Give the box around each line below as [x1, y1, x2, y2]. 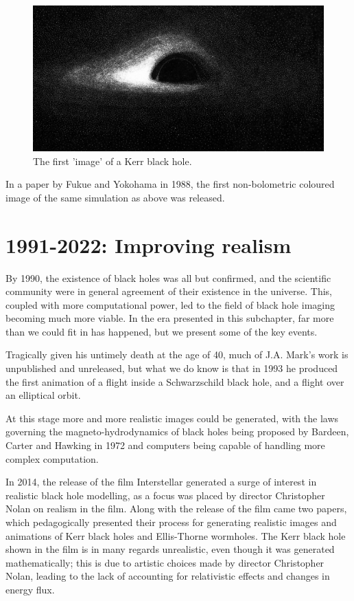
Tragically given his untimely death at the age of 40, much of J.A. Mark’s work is [5, 347, 349, 362]
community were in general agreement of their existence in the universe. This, [5, 284, 332, 298]
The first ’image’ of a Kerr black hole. [33, 153, 192, 168]
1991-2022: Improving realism [5, 230, 292, 259]
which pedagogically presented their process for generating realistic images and [5, 515, 337, 529]
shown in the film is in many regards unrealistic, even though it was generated [5, 542, 335, 556]
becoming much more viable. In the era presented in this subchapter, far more [5, 311, 334, 325]
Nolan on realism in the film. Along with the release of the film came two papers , [5, 501, 347, 516]
